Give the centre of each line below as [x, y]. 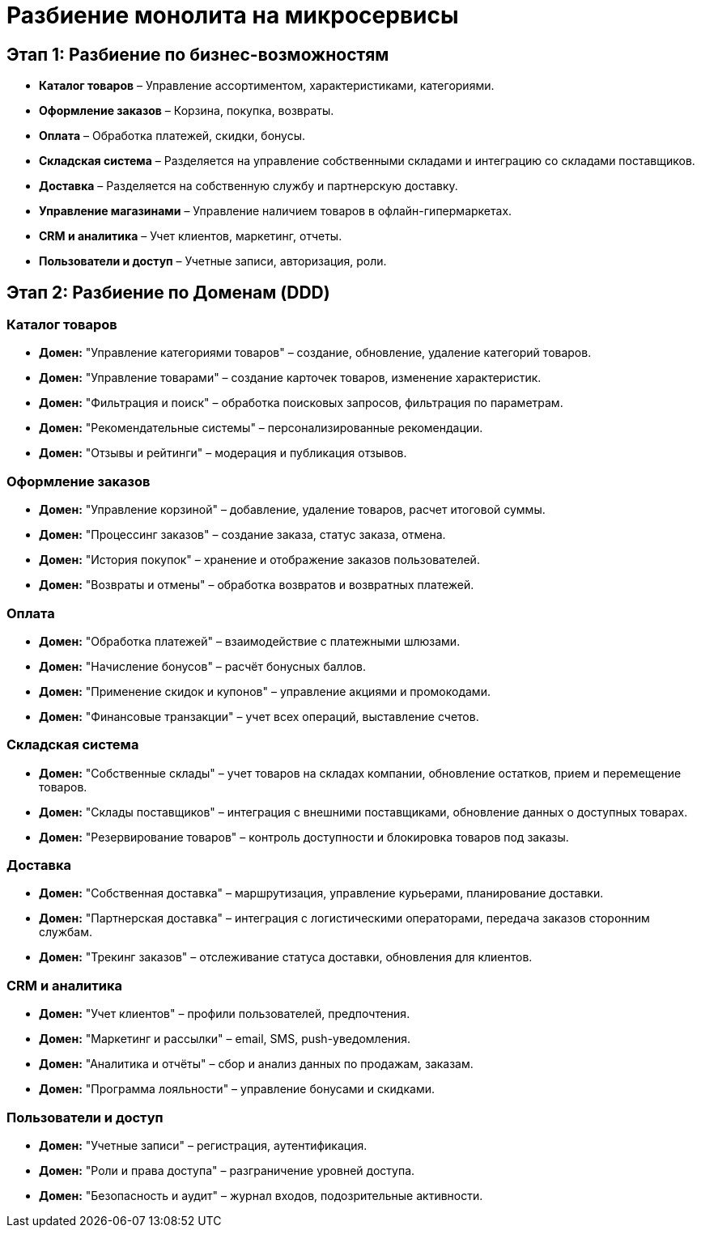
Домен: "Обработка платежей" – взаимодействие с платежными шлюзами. [250, 641]
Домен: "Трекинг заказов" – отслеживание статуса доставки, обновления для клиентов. [286, 957]
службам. [66, 932]
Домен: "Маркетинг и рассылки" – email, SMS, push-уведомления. [225, 1039]
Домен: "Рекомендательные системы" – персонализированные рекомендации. [261, 428]
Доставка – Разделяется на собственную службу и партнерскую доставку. [249, 186]
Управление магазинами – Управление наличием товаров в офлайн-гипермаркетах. [276, 211]
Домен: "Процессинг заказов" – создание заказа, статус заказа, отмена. [242, 535]
